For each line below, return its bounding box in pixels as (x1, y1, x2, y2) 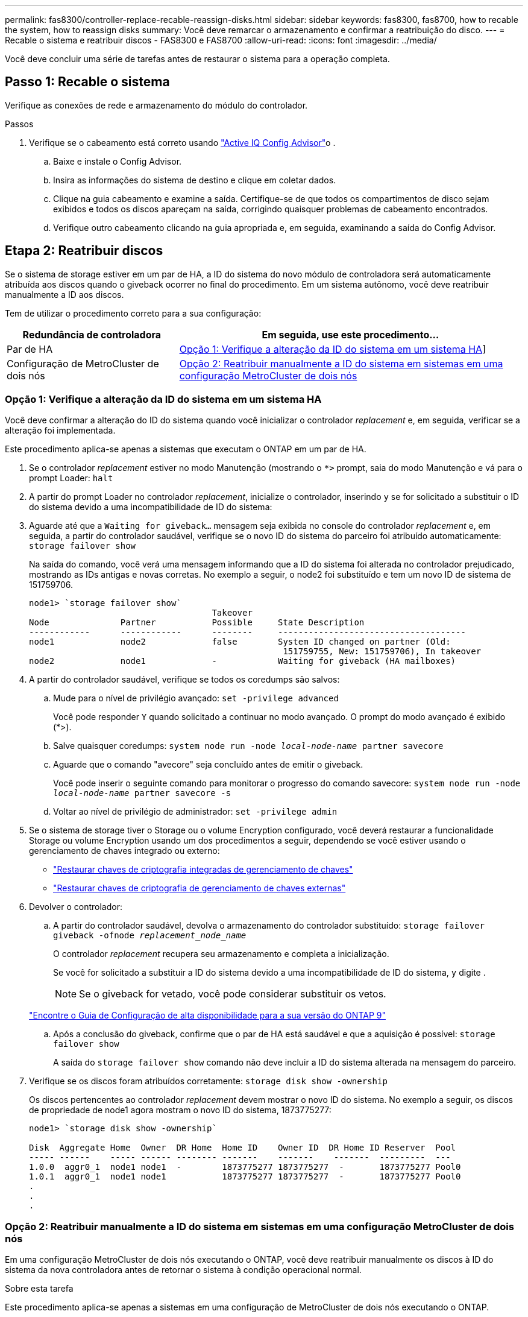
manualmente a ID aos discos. (5, 289, 124, 300)
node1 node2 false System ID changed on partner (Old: (29, 637, 451, 647)
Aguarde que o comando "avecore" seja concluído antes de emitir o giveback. (53, 759, 363, 770)
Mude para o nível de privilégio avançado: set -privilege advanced (53, 693, 339, 704)
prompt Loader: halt (29, 473, 113, 484)
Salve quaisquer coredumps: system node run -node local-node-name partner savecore (53, 741, 444, 751)
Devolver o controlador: (29, 902, 122, 912)
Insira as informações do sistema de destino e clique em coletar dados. (53, 174, 336, 185)
